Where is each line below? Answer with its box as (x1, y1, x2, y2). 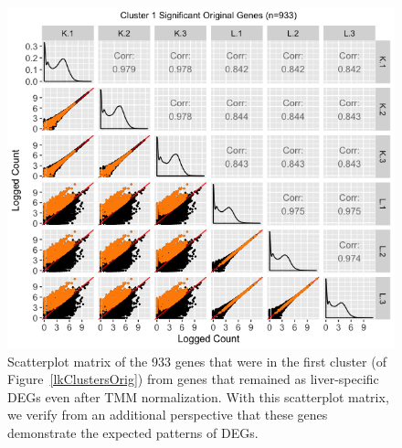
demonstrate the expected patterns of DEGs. (7, 422, 259, 442)
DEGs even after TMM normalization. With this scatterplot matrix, (7, 387, 389, 406)
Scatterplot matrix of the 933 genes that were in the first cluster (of (7, 351, 386, 370)
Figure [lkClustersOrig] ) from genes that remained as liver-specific (7, 369, 379, 389)
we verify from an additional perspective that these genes (7, 405, 328, 424)
